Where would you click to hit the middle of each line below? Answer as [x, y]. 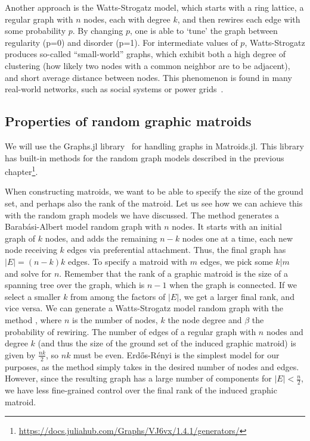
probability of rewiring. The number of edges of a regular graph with [131, 331]
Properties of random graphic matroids [128, 121]
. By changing [98, 31]
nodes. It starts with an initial [227, 226]
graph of [20, 238]
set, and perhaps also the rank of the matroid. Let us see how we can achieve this [154, 203]
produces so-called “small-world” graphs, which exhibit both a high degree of [145, 54]
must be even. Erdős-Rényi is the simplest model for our [176, 354]
